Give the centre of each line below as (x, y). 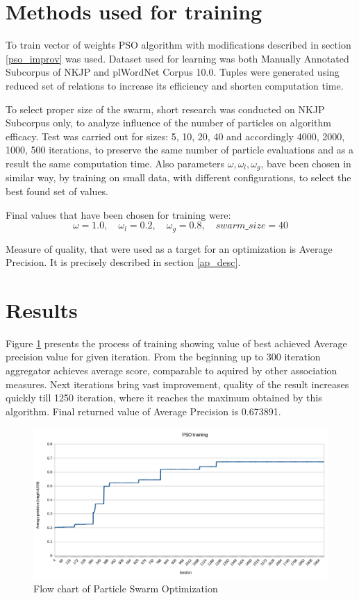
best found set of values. (57, 191)
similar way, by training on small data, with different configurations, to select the (178, 177)
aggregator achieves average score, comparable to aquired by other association (172, 370)
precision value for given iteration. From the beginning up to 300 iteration (163, 357)
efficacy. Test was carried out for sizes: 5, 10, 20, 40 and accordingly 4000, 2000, (175, 136)
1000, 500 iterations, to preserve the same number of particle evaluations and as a (180, 150)
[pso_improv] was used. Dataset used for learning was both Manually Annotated (177, 58)
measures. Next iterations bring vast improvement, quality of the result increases (177, 384)
